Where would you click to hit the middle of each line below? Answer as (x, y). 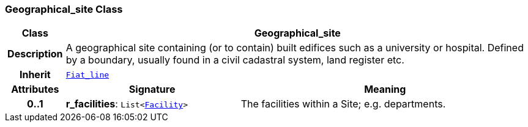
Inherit (35, 75)
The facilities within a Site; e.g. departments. (343, 104)
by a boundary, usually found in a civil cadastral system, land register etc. (235, 60)
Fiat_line (87, 74)
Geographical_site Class (64, 9)
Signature (152, 89)
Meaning (385, 89)
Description (35, 54)
